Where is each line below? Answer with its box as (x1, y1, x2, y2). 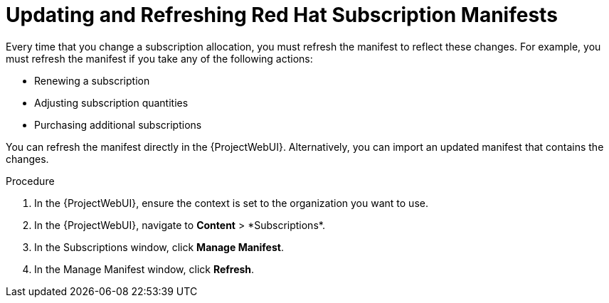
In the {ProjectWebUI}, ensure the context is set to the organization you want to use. (34, 196, 428, 209)
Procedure (6, 174, 55, 187)
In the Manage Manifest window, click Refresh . (34, 262, 255, 275)
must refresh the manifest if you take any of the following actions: (6, 52, 313, 65)
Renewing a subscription (34, 74, 150, 87)
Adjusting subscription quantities (34, 96, 189, 109)
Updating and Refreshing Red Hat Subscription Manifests (6, 3, 558, 27)
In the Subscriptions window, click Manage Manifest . (34, 240, 284, 253)
